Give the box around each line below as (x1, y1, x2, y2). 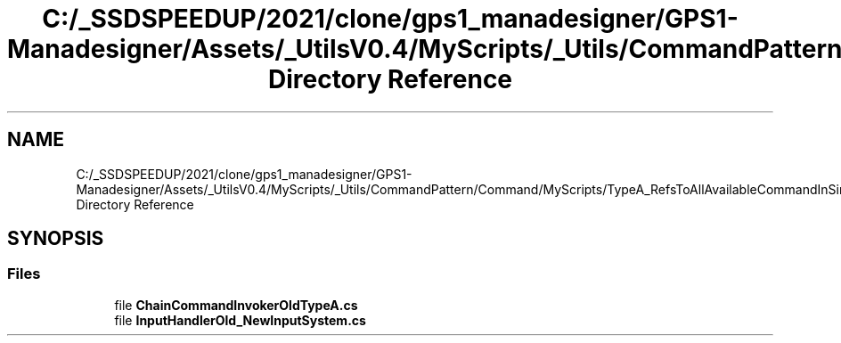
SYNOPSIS (7, 227, 104, 250)
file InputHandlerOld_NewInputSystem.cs (114, 312, 366, 328)
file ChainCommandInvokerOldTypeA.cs (114, 297, 358, 313)
